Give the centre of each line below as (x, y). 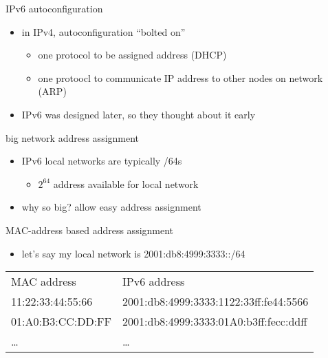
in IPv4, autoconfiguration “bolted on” (103, 31)
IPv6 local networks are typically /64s (102, 161)
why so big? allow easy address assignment (111, 207)
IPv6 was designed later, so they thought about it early (139, 114)
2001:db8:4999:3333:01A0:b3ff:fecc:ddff (215, 322)
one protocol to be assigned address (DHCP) (132, 55)
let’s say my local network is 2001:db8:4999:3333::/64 (133, 253)
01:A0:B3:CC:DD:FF (62, 322)
